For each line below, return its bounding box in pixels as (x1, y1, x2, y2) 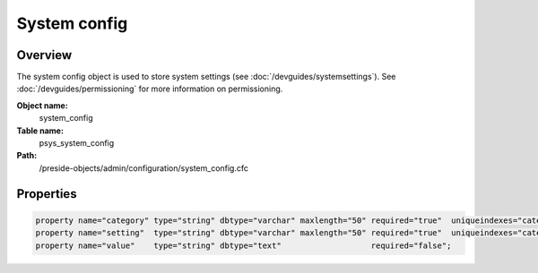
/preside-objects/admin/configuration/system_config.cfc (39, 162, 249, 174)
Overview (16, 47, 73, 63)
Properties (16, 186, 77, 201)
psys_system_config (39, 138, 115, 149)
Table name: (16, 125, 65, 136)
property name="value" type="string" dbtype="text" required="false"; (35, 240, 452, 251)
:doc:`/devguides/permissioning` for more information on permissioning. (16, 83, 283, 94)
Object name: (16, 99, 69, 111)
